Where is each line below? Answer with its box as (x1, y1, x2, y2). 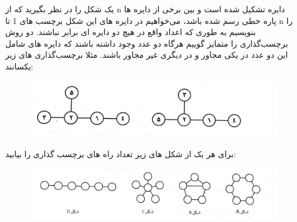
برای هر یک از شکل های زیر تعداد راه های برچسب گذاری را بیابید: (5, 147, 236, 159)
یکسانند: (5, 60, 33, 72)
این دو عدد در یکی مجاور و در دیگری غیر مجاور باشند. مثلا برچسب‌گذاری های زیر (5, 48, 288, 61)
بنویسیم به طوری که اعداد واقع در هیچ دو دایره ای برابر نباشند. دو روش (5, 26, 256, 38)
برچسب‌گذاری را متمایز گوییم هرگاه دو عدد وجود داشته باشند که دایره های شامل (5, 37, 288, 49)
